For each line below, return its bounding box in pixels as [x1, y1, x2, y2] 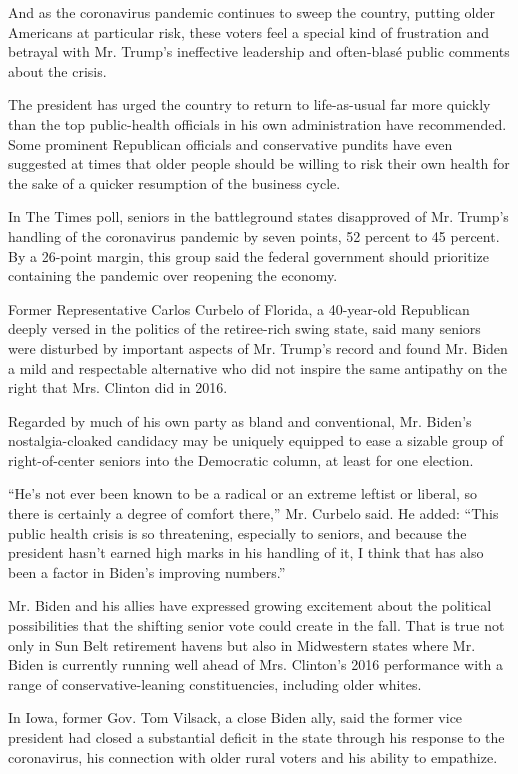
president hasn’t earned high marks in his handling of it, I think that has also [8, 542, 484, 563]
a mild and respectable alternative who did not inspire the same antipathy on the [8, 357, 507, 378]
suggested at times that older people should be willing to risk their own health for [8, 153, 510, 174]
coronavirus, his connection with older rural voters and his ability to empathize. [8, 746, 498, 767]
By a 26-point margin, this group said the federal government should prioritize [8, 245, 489, 266]
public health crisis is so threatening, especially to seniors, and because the [8, 522, 467, 543]
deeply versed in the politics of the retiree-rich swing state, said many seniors [8, 318, 481, 339]
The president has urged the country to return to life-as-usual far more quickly [8, 94, 491, 115]
